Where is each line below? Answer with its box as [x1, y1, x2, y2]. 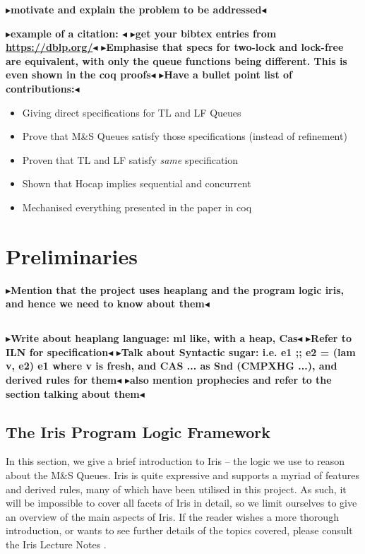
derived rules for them [6, 372, 117, 387]
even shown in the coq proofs [6, 67, 151, 82]
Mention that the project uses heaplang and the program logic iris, [11, 282, 345, 297]
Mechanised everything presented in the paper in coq [22, 199, 252, 214]
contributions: [6, 81, 75, 95]
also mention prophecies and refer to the [130, 372, 332, 387]
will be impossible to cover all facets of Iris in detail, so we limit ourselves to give [6, 495, 357, 510]
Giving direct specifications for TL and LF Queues [22, 105, 241, 119]
